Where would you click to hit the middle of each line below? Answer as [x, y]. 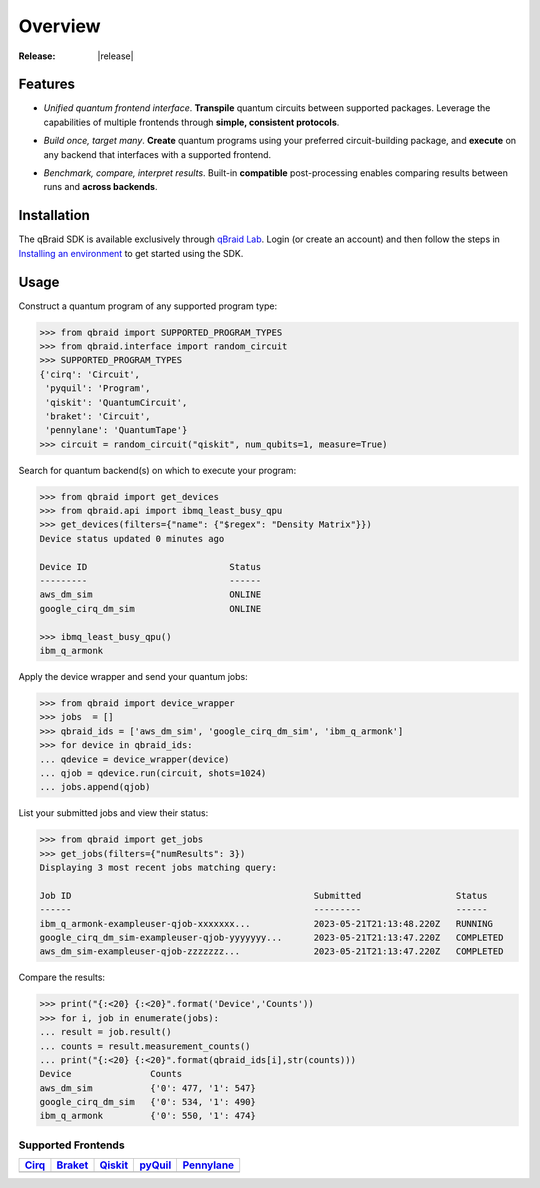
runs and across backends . [101, 187]
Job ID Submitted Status [264, 895]
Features [46, 84]
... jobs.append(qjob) [95, 787]
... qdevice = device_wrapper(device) [134, 759]
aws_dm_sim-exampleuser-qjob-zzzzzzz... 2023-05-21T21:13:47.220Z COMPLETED [271, 951]
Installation [54, 215]
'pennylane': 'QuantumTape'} [116, 430]
